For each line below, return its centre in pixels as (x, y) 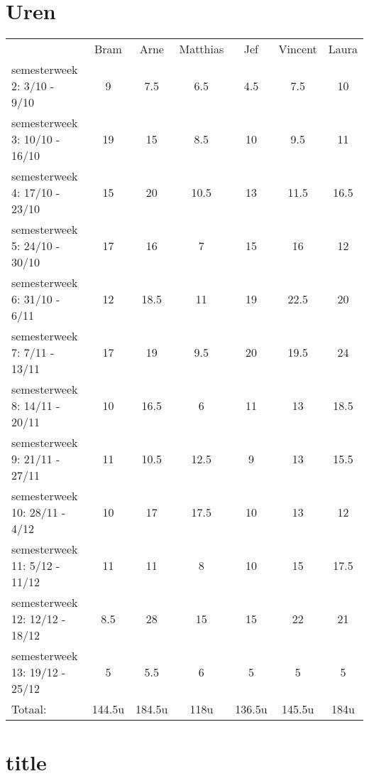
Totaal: (29, 709)
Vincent (298, 49)
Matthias (202, 49)
